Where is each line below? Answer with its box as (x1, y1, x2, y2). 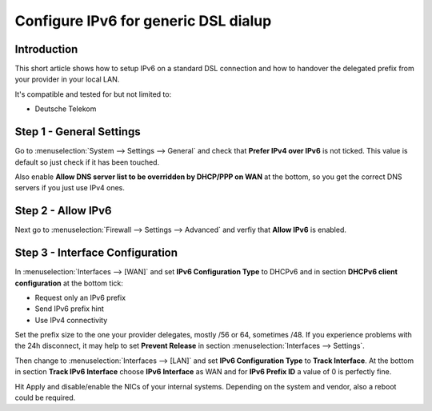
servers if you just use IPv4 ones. (14, 183, 126, 193)
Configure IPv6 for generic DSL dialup (14, 12, 272, 30)
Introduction (14, 42, 78, 56)
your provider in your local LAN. (14, 74, 120, 84)
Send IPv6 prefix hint (34, 304, 104, 313)
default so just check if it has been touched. (14, 157, 160, 167)
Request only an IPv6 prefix (34, 293, 126, 302)
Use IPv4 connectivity (34, 315, 108, 325)
